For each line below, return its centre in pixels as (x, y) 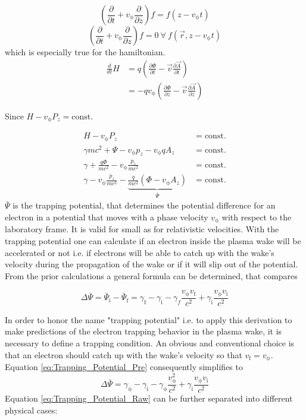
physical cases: (31, 410)
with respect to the (257, 217)
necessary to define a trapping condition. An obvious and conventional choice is (150, 343)
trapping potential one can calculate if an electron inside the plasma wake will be (153, 240)
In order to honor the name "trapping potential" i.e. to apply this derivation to (149, 319)
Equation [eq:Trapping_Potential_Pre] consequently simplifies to (124, 367)
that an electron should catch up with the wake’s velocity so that (124, 354)
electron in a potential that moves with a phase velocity (107, 217)
